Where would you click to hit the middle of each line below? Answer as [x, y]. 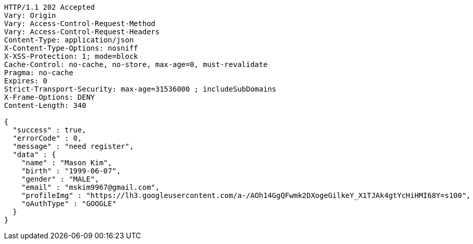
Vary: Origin [30, 15]
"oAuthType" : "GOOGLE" [69, 204]
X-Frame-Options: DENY [50, 97]
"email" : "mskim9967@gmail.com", [90, 187]
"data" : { [34, 154]
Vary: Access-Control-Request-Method [80, 24]
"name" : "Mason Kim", [67, 163]
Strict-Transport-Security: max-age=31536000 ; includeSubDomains [140, 89]
